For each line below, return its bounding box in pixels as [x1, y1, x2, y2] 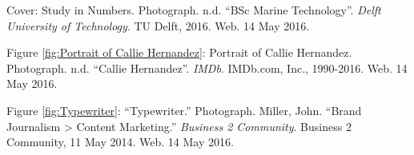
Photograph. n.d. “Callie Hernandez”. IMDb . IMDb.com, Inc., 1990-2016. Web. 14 [6, 59, 408, 76]
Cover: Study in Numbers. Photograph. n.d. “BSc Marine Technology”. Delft [6, 2, 381, 18]
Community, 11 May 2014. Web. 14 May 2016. [6, 133, 234, 150]
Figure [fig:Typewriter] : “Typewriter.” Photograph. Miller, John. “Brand [6, 101, 362, 118]
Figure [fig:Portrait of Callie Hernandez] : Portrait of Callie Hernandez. [6, 44, 352, 61]
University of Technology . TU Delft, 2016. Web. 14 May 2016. [6, 17, 310, 34]
